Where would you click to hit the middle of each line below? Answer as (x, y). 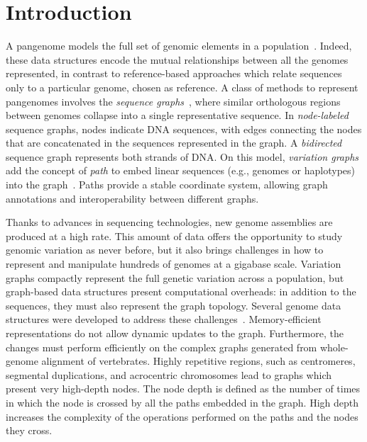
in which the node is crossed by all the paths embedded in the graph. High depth (182, 402)
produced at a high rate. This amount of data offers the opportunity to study (174, 236)
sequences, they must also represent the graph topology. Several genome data (174, 305)
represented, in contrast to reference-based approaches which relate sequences (174, 73)
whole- (334, 347)
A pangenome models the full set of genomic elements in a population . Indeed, (179, 46)
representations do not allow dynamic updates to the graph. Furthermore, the (175, 333)
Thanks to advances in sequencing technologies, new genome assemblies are (169, 222)
